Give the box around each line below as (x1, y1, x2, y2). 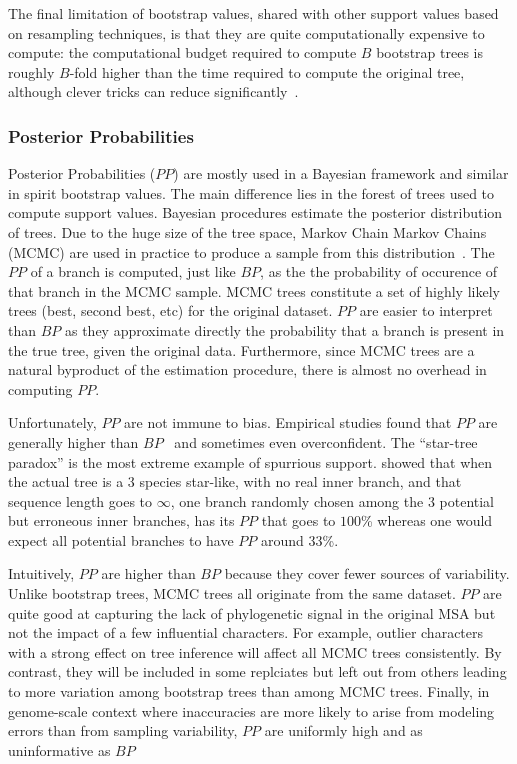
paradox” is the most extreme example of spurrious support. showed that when (8, 451, 493, 472)
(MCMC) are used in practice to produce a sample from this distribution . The (8, 241, 495, 262)
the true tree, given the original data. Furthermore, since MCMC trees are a (8, 339, 475, 360)
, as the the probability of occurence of (260, 261, 498, 282)
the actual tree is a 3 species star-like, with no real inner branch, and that (8, 471, 462, 492)
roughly (8, 61, 55, 82)
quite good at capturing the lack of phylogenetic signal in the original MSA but (8, 602, 496, 623)
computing (8, 378, 73, 399)
